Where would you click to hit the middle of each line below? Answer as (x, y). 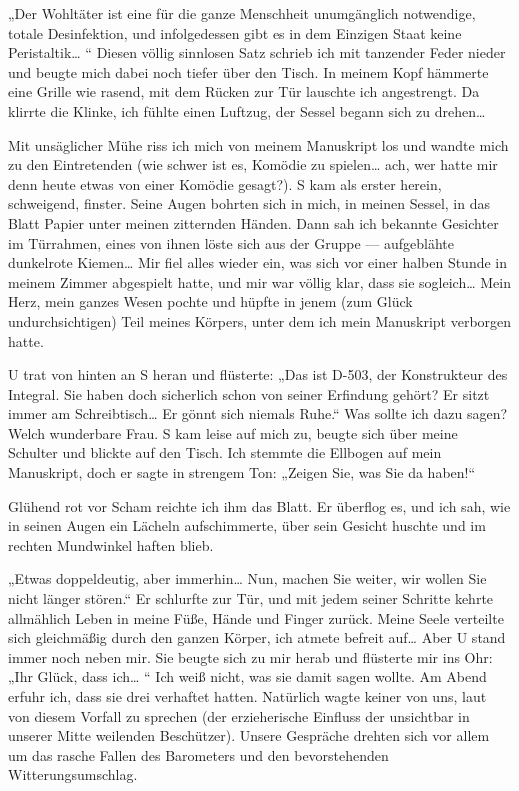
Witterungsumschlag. (73, 774)
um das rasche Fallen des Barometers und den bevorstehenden (198, 754)
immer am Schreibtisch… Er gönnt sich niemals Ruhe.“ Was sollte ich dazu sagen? (258, 413)
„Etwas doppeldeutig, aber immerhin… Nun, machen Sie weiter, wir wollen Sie (247, 578)
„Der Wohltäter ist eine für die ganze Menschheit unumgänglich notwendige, (242, 13)
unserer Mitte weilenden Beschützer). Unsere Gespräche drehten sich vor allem (249, 735)
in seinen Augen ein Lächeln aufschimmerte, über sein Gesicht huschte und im (247, 525)
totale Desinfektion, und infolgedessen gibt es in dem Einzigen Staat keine (235, 32)
